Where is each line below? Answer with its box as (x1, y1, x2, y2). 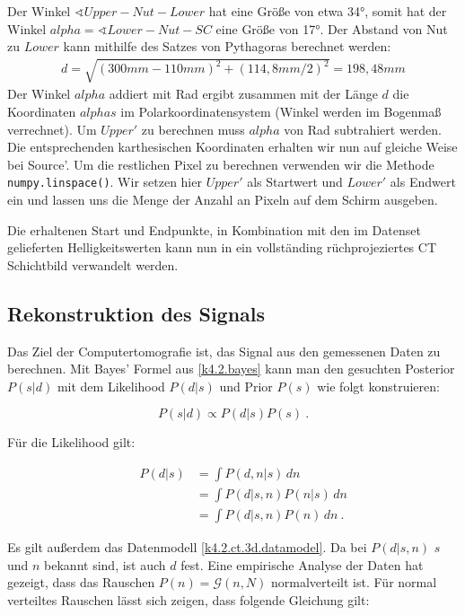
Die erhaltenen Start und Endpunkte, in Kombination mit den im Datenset (7, 220, 421, 239)
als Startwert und (247, 172, 343, 191)
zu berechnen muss (141, 119, 245, 138)
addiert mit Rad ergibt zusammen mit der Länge (109, 84, 378, 103)
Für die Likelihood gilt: (7, 433, 136, 452)
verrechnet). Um (7, 119, 97, 138)
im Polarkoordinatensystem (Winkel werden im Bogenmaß (120, 101, 442, 120)
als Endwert (390, 172, 456, 191)
